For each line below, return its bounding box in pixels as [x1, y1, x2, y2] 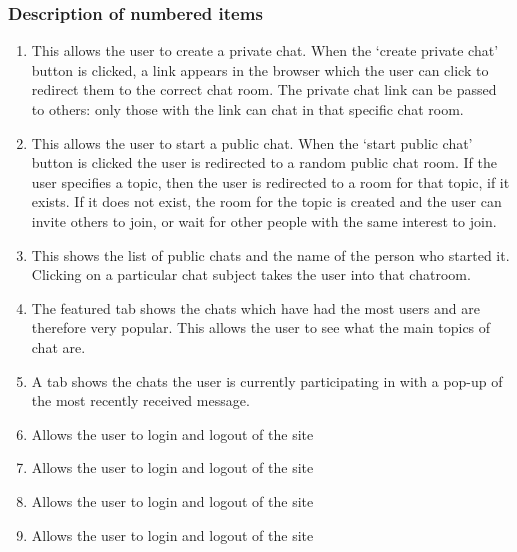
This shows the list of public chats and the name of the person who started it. [31, 244, 510, 265]
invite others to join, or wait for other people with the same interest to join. [31, 210, 497, 231]
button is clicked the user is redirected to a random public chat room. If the [31, 152, 497, 173]
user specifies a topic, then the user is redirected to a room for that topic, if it [31, 171, 510, 192]
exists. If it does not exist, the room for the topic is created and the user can [31, 191, 502, 212]
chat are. [31, 336, 86, 357]
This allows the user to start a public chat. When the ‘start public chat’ [31, 132, 473, 153]
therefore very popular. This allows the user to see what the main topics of [31, 317, 491, 338]
